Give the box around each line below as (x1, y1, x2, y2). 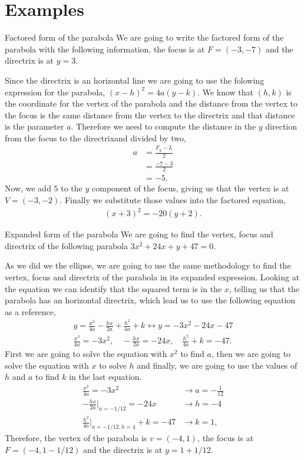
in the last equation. (69, 370, 142, 383)
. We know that (197, 85, 254, 98)
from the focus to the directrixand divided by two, (5, 131, 186, 144)
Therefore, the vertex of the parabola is (5, 432, 147, 444)
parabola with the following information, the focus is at (5, 42, 205, 55)
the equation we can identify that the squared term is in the (5, 282, 222, 294)
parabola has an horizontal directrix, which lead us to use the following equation (5, 294, 296, 306)
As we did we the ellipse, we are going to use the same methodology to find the (5, 259, 291, 272)
